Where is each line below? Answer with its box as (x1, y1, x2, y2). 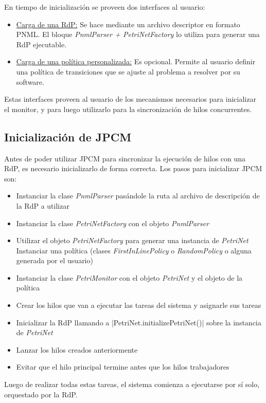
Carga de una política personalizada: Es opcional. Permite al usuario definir (16, 56, 256, 67)
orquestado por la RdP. (4, 389, 78, 399)
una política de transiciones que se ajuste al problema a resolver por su (16, 66, 240, 77)
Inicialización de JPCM (4, 129, 132, 144)
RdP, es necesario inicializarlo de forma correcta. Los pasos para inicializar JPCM (4, 163, 262, 174)
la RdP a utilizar (16, 200, 69, 211)
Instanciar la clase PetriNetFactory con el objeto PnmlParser (16, 217, 209, 228)
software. (16, 76, 44, 87)
